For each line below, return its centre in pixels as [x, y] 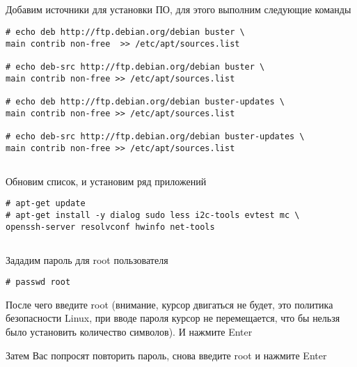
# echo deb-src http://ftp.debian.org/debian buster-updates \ [155, 136]
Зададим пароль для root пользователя [87, 259]
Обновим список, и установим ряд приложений [106, 181]
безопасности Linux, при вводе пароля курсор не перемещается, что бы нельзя [173, 318]
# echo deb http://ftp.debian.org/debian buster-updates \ [145, 101]
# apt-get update [46, 204]
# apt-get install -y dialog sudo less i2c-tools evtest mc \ [153, 215]
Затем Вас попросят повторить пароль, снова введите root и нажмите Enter [166, 355]
